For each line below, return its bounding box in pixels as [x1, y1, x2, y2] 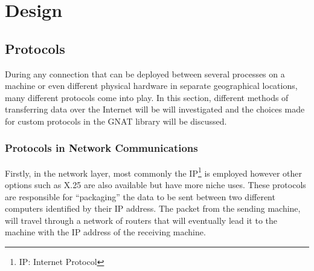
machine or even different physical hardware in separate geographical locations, [5, 79, 298, 92]
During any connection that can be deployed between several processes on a [5, 67, 285, 80]
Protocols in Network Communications [5, 140, 198, 155]
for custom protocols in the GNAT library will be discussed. [5, 114, 227, 127]
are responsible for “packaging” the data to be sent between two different [5, 190, 275, 203]
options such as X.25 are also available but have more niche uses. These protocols [5, 178, 306, 191]
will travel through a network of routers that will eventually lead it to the [5, 214, 278, 226]
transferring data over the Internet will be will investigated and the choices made [5, 103, 305, 116]
